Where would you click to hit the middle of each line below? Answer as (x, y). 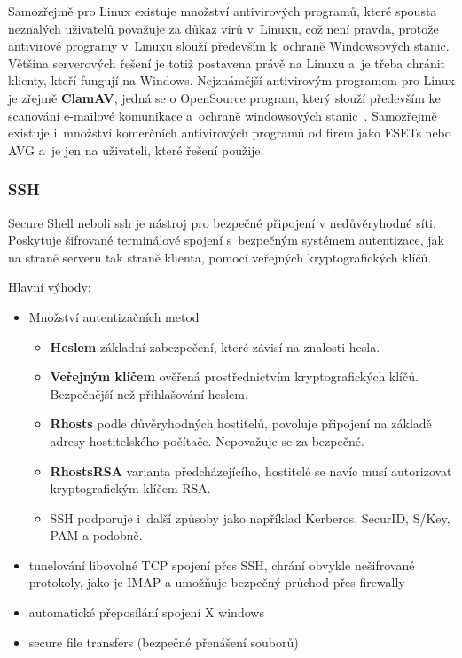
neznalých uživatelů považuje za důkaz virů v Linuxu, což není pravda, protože (223, 28)
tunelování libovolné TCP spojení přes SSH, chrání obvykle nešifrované (222, 564)
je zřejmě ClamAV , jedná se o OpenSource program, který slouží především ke (224, 97)
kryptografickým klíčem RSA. (130, 488)
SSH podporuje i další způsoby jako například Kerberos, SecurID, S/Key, (250, 517)
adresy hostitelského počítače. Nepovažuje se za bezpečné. (207, 440)
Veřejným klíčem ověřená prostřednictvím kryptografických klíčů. (234, 376)
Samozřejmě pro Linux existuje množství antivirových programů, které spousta (223, 11)
